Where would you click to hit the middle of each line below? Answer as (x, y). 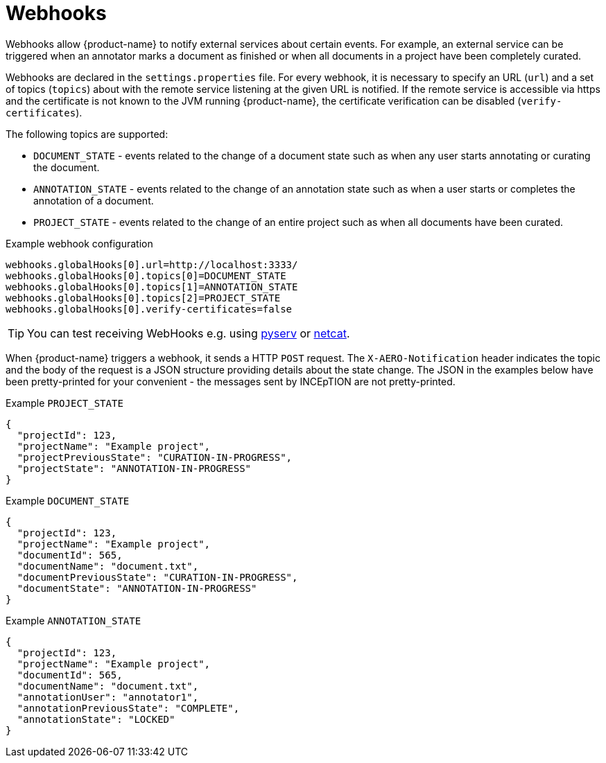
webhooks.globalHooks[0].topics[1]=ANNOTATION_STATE (152, 287)
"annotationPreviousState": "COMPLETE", (128, 708)
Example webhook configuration (79, 243)
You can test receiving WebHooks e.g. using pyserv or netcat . (189, 333)
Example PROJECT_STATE (64, 403)
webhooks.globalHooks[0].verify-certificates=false (149, 309)
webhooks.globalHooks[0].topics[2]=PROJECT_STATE (143, 298)
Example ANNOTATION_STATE (73, 620)
